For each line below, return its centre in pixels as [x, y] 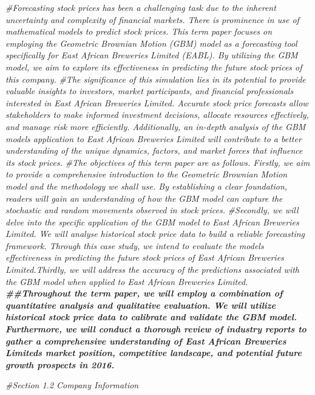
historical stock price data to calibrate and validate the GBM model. [151, 317]
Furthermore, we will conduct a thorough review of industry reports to [156, 329]
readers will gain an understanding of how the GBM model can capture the [144, 198]
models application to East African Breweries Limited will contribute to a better [154, 138]
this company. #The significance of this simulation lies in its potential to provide [156, 79]
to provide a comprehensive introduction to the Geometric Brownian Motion [147, 174]
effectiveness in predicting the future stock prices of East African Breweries [145, 257]
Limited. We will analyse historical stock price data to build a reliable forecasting [155, 234]
